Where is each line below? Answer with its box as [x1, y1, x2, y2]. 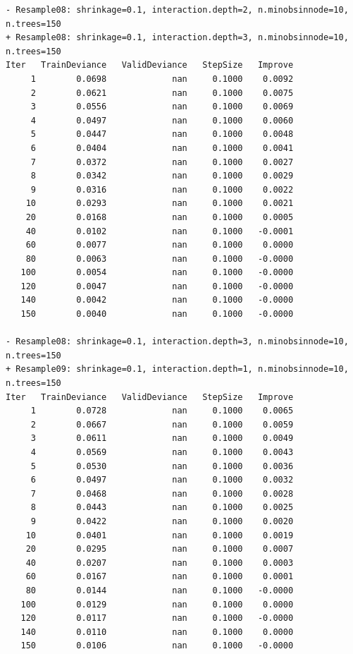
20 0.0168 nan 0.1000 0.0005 [25, 212, 294, 222]
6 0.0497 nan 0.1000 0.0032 [30, 475, 294, 485]
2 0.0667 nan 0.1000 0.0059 [30, 419, 294, 430]
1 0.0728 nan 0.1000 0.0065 [30, 406, 294, 416]
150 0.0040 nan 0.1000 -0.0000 [20, 309, 294, 320]
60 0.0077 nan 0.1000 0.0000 [25, 240, 294, 250]
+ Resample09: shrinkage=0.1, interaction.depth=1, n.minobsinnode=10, [6, 364, 349, 375]
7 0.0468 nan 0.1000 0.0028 [30, 488, 294, 499]
